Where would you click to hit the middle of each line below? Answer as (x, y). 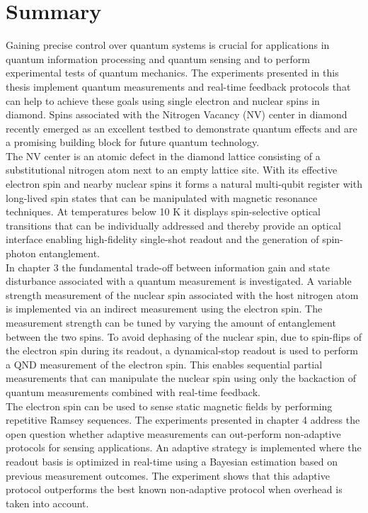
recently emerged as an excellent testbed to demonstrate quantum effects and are (182, 128)
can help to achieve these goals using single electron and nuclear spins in (163, 100)
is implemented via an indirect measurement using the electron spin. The (164, 309)
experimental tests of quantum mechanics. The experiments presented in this (172, 73)
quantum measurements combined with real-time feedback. (133, 391)
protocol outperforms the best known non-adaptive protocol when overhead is (174, 489)
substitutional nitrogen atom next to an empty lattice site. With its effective (172, 170)
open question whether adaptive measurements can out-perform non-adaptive (173, 433)
